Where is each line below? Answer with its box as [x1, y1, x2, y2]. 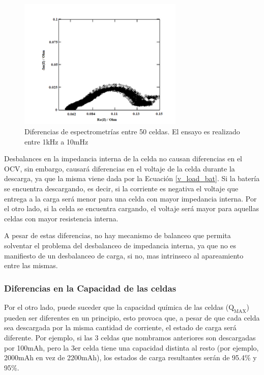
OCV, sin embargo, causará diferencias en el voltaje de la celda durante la [4, 163, 235, 174]
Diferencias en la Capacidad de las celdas [4, 281, 177, 294]
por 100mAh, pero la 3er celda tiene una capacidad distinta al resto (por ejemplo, [4, 342, 259, 353]
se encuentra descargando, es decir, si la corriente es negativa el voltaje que [4, 183, 239, 194]
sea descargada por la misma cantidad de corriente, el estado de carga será [4, 322, 237, 333]
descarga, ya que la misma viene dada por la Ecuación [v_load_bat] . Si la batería [4, 173, 260, 184]
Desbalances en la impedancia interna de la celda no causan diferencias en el [4, 153, 242, 164]
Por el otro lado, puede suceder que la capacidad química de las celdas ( [4, 302, 229, 312]
